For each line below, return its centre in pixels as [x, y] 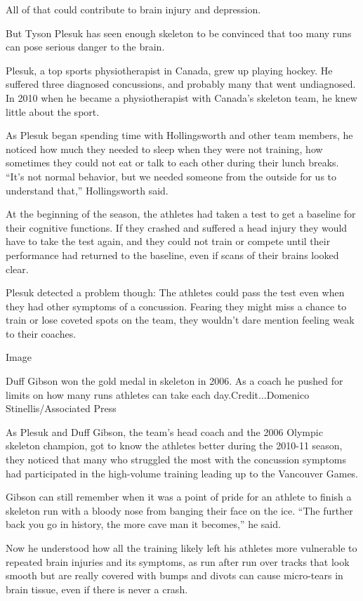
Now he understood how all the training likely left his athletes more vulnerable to [181, 548]
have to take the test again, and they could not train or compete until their [168, 241]
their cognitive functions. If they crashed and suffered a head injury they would [177, 227]
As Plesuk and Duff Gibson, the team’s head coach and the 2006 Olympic [164, 431]
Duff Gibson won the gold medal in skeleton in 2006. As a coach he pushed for [174, 381]
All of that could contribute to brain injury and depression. [133, 9]
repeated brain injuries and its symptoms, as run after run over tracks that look [178, 561]
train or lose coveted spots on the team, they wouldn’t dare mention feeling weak [180, 320]
